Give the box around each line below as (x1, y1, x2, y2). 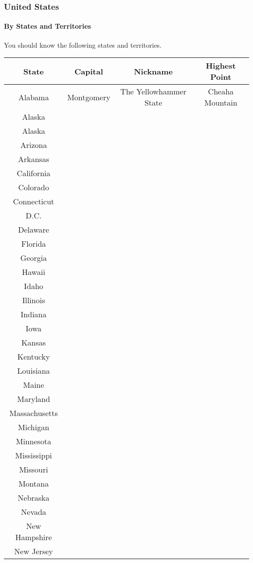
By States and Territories (4, 21, 91, 31)
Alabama (18, 91, 49, 103)
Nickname (134, 65, 173, 77)
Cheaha (208, 86, 234, 97)
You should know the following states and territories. (4, 39, 162, 50)
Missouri (19, 464, 48, 475)
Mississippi (15, 450, 52, 461)
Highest (205, 60, 236, 72)
